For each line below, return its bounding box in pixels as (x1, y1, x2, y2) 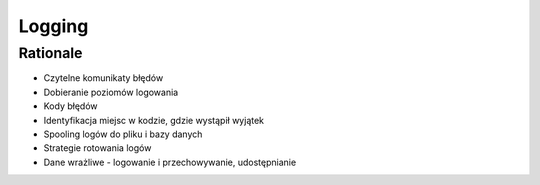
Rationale (18, 44, 83, 62)
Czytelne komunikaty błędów (43, 72, 164, 84)
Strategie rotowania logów (43, 142, 152, 154)
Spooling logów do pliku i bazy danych (43, 128, 203, 140)
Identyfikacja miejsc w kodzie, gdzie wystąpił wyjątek (43, 114, 265, 126)
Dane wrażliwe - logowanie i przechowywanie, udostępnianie (43, 156, 297, 168)
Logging (18, 15, 89, 37)
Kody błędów (43, 100, 98, 112)
